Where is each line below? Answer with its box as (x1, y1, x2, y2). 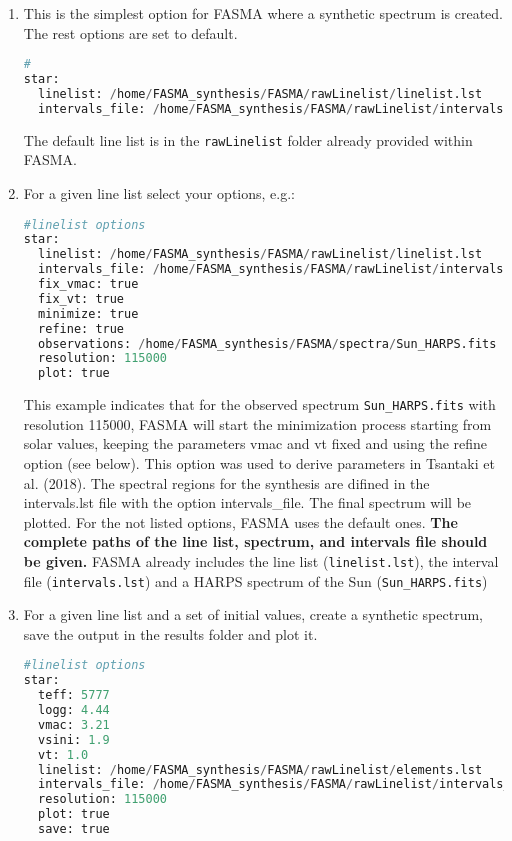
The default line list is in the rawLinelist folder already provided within (23, 129, 473, 150)
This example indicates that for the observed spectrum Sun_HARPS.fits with (23, 394, 496, 415)
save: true (38, 822, 110, 837)
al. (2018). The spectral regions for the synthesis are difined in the (23, 472, 430, 493)
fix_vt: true (38, 291, 125, 306)
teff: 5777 (38, 688, 110, 703)
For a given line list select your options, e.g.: (23, 182, 295, 203)
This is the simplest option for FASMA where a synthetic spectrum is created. (23, 3, 503, 23)
